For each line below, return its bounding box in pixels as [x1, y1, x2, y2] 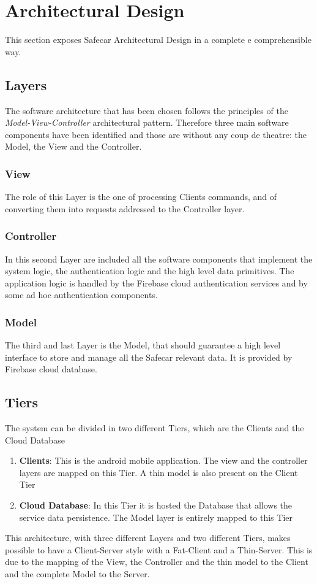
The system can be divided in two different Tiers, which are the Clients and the [5, 421, 304, 434]
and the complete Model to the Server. [5, 567, 150, 580]
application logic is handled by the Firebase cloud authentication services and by [5, 276, 308, 289]
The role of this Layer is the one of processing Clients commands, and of [5, 190, 277, 203]
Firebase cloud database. [5, 363, 97, 375]
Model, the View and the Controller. [5, 140, 142, 153]
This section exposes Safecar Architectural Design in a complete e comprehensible [5, 33, 311, 46]
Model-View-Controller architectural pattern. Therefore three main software [5, 116, 289, 129]
